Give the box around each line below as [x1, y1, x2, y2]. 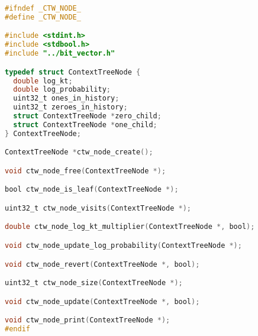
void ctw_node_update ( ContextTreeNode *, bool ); [5, 297, 200, 306]
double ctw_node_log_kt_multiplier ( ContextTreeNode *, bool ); [5, 222, 255, 231]
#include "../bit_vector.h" [5, 49, 115, 58]
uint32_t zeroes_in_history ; [13, 103, 128, 112]
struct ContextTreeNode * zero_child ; [13, 112, 162, 121]
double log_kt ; [13, 76, 73, 85]
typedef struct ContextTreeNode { [5, 67, 141, 76]
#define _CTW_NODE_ [5, 12, 81, 21]
